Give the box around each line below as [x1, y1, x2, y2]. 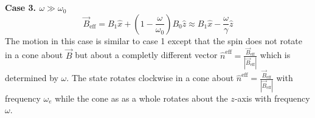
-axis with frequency [234, 91, 310, 104]
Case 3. [5, 1, 36, 14]
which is [260, 48, 291, 61]
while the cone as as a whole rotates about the [55, 91, 228, 104]
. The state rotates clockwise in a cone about [66, 71, 234, 84]
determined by [5, 71, 58, 84]
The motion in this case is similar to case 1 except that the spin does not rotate [5, 34, 302, 47]
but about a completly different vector [75, 48, 218, 61]
